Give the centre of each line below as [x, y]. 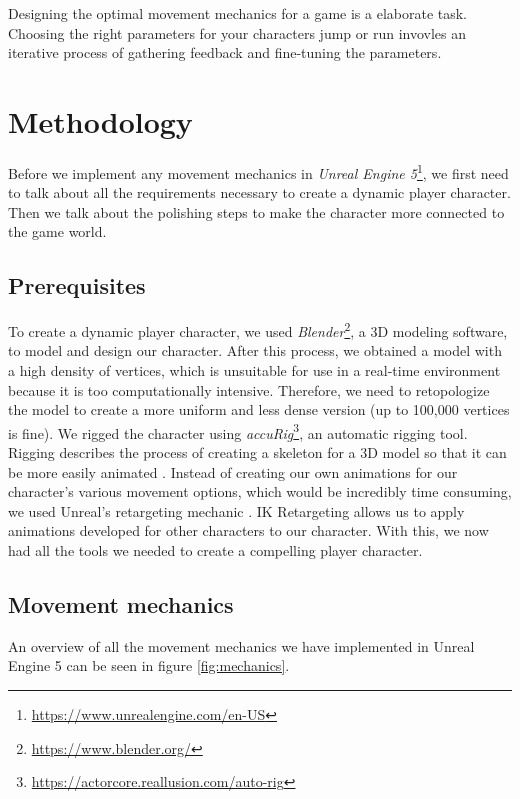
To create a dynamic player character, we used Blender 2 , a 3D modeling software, [258, 329]
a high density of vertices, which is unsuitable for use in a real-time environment [254, 369]
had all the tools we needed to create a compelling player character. [215, 549]
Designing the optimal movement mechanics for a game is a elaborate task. [238, 13]
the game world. [57, 231]
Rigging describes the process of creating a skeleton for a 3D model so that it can [257, 452]
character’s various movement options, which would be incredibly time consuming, [260, 491]
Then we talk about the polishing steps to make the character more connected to [256, 211]
